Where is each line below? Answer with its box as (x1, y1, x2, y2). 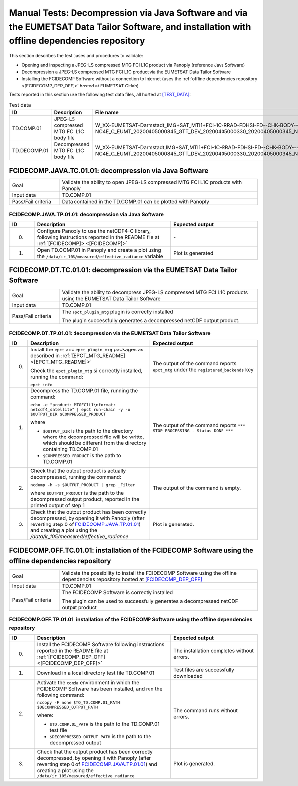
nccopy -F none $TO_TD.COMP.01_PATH (37, 700, 120, 705)
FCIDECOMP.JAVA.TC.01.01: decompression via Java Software (9, 167, 209, 175)
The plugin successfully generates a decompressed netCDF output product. (62, 317, 240, 324)
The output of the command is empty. (152, 485, 241, 492)
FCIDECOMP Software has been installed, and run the (37, 685, 163, 692)
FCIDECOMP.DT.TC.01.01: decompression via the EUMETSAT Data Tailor (9, 266, 238, 274)
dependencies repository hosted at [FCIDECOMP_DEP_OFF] (62, 576, 203, 583)
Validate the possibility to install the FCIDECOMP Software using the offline (62, 570, 237, 577)
